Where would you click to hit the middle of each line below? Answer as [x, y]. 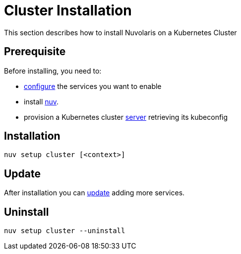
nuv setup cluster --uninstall [65, 231]
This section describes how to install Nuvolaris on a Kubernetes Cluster [120, 32]
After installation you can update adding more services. [94, 193]
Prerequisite [35, 52]
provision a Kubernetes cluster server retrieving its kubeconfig [126, 117]
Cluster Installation [68, 10]
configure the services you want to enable [93, 86]
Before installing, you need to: [53, 71]
